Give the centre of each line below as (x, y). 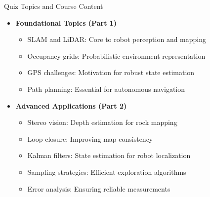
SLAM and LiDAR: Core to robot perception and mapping (117, 39)
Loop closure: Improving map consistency (90, 138)
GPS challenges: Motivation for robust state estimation (111, 72)
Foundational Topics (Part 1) (66, 22)
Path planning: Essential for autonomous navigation (106, 89)
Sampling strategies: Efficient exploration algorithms (107, 172)
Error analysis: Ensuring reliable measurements (99, 188)
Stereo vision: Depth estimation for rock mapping (102, 122)
